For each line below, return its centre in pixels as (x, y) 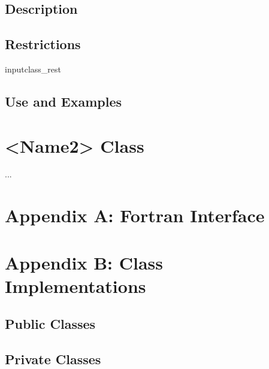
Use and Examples (64, 101)
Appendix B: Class (84, 262)
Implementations (75, 285)
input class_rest (33, 69)
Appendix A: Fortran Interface (135, 215)
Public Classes (50, 324)
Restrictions (43, 44)
